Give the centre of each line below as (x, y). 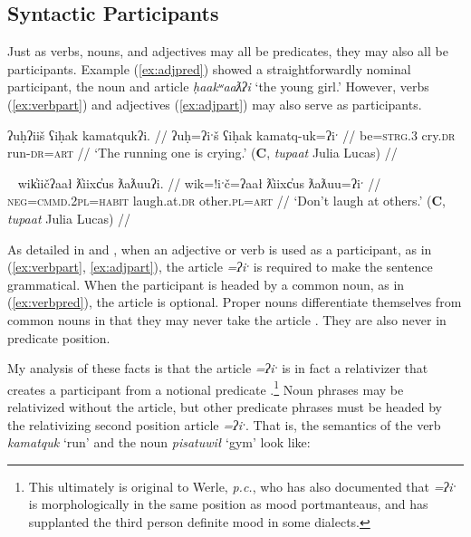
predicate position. (59, 337)
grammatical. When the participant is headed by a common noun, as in (206, 284)
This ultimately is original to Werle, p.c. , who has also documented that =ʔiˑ (242, 486)
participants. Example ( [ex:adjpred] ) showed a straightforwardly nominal (209, 68)
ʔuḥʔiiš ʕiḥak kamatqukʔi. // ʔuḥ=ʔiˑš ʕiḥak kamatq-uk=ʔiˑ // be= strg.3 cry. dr (231, 134)
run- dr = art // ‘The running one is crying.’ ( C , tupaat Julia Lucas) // (202, 153)
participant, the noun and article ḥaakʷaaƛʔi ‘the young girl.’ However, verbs (218, 86)
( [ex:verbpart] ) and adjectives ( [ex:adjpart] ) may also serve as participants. (215, 104)
